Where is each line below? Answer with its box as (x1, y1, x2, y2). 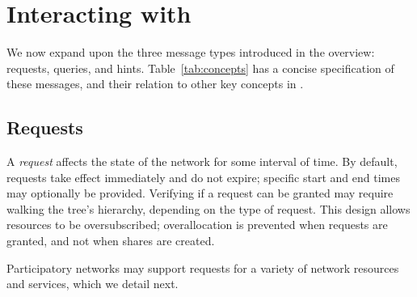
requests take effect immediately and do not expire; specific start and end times (6, 168, 400, 185)
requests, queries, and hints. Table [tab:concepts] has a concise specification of (6, 59, 394, 76)
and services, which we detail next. (6, 275, 179, 292)
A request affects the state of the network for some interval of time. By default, (6, 153, 398, 170)
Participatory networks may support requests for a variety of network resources (6, 259, 399, 276)
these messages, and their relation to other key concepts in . (6, 75, 304, 92)
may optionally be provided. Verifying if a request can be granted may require (6, 185, 394, 202)
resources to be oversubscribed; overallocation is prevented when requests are (6, 216, 388, 233)
